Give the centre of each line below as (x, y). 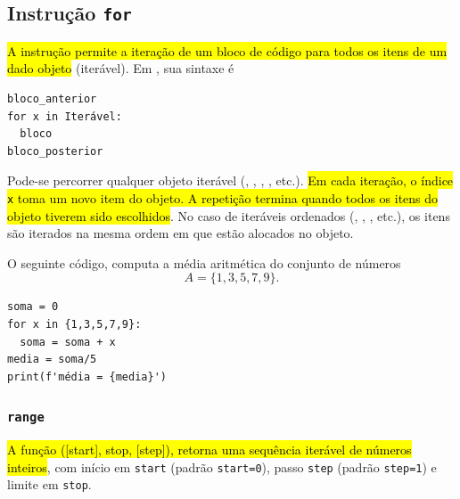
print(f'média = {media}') (87, 376)
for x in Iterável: (65, 116)
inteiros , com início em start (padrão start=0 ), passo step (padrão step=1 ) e (222, 466)
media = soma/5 (52, 360)
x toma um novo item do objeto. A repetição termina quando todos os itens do (223, 197)
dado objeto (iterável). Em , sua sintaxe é (121, 68)
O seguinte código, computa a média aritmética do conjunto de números (204, 262)
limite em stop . (49, 484)
